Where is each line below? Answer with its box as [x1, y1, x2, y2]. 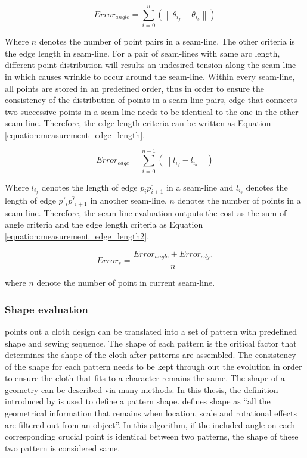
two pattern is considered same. [5, 441, 120, 454]
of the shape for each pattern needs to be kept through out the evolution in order [5, 360, 302, 372]
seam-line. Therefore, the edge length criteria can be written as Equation [5, 117, 271, 129]
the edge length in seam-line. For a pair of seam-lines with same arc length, [5, 46, 280, 59]
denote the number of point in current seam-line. [36, 276, 215, 289]
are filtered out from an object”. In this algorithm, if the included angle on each [5, 418, 296, 431]
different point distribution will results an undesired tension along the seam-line [5, 58, 296, 71]
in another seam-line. [90, 194, 167, 207]
